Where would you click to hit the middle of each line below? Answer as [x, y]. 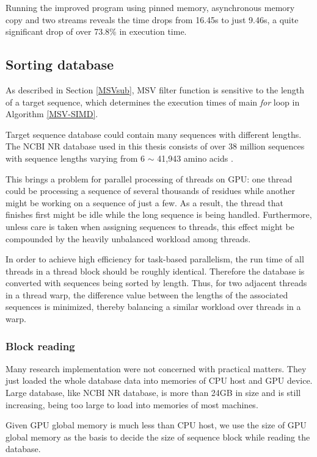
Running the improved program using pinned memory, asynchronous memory [150, 7]
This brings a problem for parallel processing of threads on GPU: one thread [149, 178]
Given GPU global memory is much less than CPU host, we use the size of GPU [156, 425]
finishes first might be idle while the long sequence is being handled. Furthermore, [159, 214]
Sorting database [60, 64]
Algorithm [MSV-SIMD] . [52, 114]
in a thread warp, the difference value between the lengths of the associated [147, 294]
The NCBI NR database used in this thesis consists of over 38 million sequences [155, 146]
